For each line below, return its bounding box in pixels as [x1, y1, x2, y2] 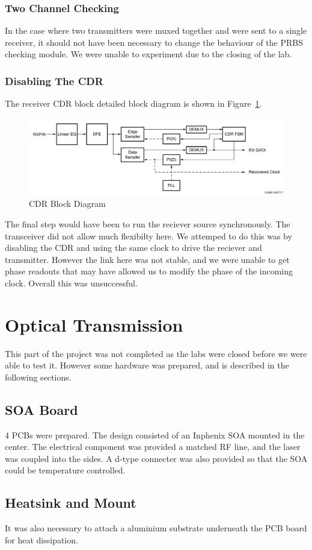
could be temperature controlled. [5, 464, 126, 476]
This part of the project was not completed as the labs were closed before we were [5, 347, 307, 359]
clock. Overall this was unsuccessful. [5, 276, 138, 289]
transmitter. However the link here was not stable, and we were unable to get [5, 253, 290, 265]
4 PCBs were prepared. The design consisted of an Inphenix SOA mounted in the [5, 428, 305, 441]
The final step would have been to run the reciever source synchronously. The [5, 217, 290, 230]
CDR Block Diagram [29, 197, 106, 210]
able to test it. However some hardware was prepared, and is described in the [5, 359, 289, 371]
